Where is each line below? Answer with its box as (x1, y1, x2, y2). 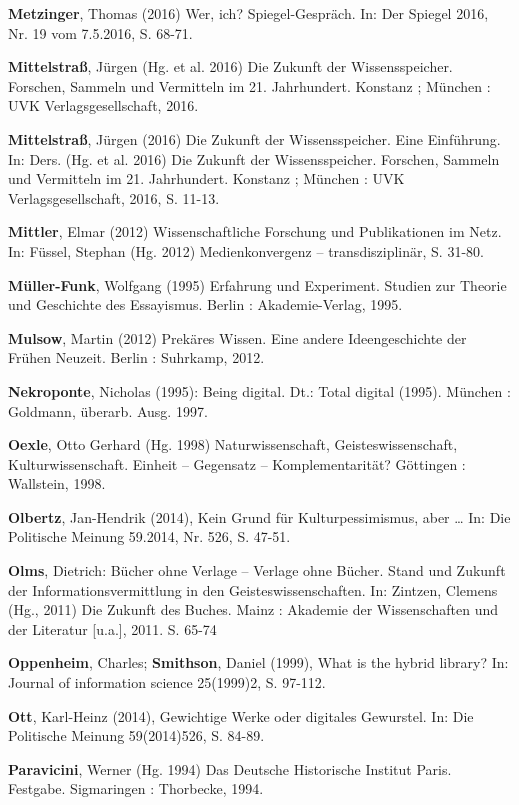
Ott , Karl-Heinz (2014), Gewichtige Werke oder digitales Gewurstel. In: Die (8, 705, 474, 726)
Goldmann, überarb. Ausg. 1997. (8, 400, 208, 421)
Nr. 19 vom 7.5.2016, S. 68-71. (8, 22, 193, 43)
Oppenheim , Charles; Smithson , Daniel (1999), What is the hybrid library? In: (8, 652, 509, 673)
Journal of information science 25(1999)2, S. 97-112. (8, 672, 326, 693)
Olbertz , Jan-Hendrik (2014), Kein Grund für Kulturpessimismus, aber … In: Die (8, 506, 511, 527)
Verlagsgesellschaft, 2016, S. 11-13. (8, 187, 220, 208)
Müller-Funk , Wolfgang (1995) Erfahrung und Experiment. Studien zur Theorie (8, 274, 507, 295)
